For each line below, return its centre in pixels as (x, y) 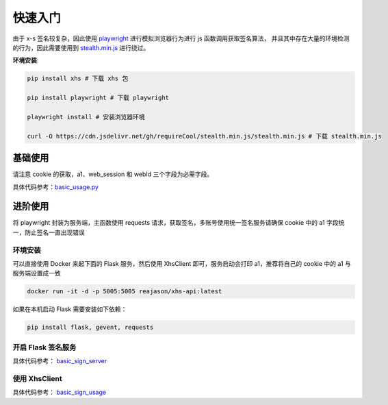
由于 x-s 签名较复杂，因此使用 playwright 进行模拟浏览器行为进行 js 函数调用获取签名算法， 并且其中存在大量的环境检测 (181, 38)
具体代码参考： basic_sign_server (60, 361)
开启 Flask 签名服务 (44, 347)
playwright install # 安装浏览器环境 (86, 117)
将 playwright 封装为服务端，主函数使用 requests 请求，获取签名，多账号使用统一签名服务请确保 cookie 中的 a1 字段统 (179, 223)
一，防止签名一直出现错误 (49, 232)
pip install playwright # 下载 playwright (98, 98)
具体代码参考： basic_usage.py (56, 187)
